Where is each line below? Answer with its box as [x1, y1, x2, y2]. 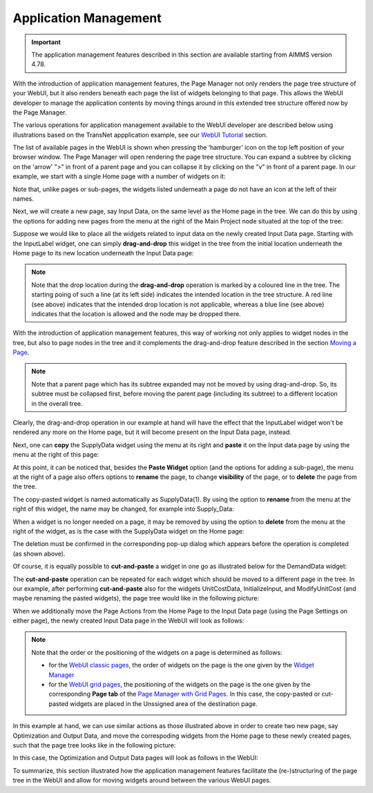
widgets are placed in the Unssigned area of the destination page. [70, 699, 258, 707]
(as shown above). [12, 549, 66, 558]
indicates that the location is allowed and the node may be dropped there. [31, 309, 241, 317]
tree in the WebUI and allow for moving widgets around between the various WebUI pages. [12, 776, 271, 785]
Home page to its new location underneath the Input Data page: [12, 248, 194, 257]
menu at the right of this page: [12, 451, 99, 459]
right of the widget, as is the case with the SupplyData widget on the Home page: [12, 527, 245, 535]
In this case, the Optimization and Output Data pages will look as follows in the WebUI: [12, 754, 258, 762]
